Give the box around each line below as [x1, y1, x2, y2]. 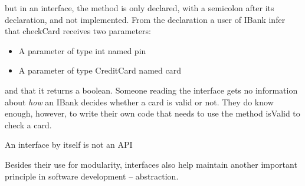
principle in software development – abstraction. [5, 170, 179, 182]
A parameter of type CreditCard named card [18, 64, 181, 77]
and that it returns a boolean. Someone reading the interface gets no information [5, 84, 298, 96]
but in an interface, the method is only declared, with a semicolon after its [5, 2, 274, 14]
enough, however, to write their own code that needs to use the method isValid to [5, 107, 300, 119]
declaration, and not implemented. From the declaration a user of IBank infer [5, 13, 286, 25]
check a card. [5, 118, 52, 131]
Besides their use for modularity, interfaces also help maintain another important [5, 158, 297, 170]
